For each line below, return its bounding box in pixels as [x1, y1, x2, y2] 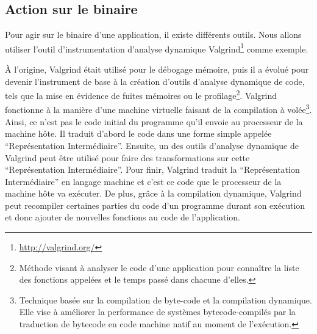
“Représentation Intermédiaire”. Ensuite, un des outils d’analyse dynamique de [5, 139, 299, 151]
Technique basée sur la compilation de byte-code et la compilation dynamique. [19, 293, 312, 306]
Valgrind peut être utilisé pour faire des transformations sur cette [5, 151, 250, 164]
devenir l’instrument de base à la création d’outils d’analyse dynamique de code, [5, 74, 305, 87]
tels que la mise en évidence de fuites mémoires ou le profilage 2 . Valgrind [5, 87, 277, 101]
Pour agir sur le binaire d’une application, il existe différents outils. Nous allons [5, 28, 302, 41]
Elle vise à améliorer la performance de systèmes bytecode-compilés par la [19, 305, 296, 318]
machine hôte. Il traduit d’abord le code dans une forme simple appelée [5, 127, 272, 140]
